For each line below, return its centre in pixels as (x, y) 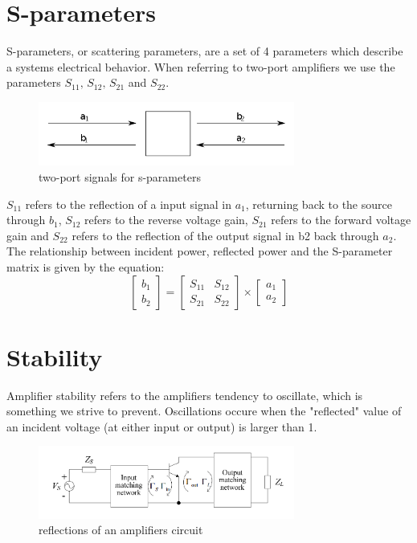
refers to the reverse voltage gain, (166, 220)
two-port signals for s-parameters (120, 177)
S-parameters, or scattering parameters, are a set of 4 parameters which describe (205, 51)
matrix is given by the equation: (86, 266)
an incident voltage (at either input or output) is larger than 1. (162, 426)
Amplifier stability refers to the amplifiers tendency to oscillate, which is (185, 395)
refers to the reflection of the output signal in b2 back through (225, 235)
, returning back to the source (319, 204)
